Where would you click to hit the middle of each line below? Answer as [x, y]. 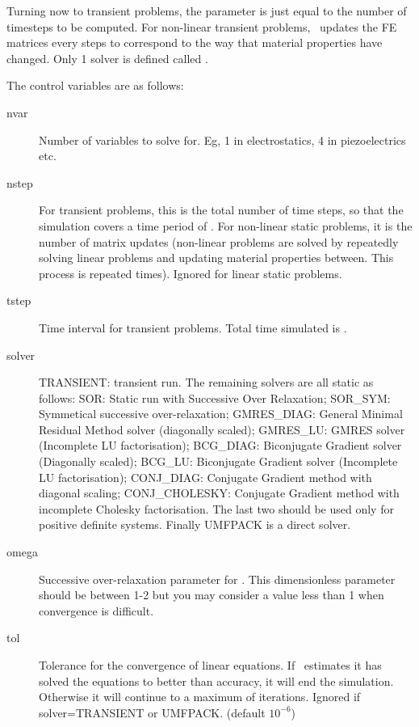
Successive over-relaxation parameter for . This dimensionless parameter [217, 579]
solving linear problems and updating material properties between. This [216, 258]
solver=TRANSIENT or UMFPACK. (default [152, 712]
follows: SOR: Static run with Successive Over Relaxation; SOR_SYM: [215, 397]
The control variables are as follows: [95, 85]
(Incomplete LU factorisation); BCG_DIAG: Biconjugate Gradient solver [220, 445]
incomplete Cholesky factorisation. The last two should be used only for [216, 508]
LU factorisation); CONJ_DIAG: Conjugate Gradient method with [205, 477]
